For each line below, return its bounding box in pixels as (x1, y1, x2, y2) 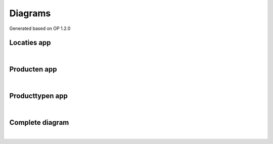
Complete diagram (9, 118, 69, 127)
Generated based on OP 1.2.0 (9, 25, 71, 31)
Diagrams (9, 8, 51, 19)
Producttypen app (9, 92, 68, 100)
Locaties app (9, 39, 51, 47)
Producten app (9, 65, 57, 74)
